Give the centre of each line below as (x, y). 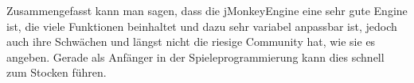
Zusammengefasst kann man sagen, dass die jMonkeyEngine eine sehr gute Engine (207, 10)
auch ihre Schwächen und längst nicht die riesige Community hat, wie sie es (191, 41)
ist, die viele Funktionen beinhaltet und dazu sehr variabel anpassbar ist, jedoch (202, 26)
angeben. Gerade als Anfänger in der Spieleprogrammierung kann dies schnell (195, 57)
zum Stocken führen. (57, 72)
